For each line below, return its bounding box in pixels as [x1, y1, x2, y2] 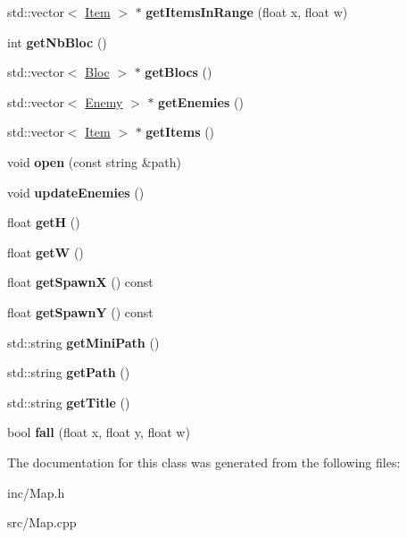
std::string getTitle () [7, 392, 130, 411]
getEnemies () [158, 92, 244, 111]
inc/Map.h [7, 483, 65, 501]
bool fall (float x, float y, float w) [7, 423, 190, 441]
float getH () [7, 213, 80, 231]
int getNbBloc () [7, 32, 107, 51]
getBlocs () [145, 63, 212, 81]
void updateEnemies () [7, 182, 145, 201]
